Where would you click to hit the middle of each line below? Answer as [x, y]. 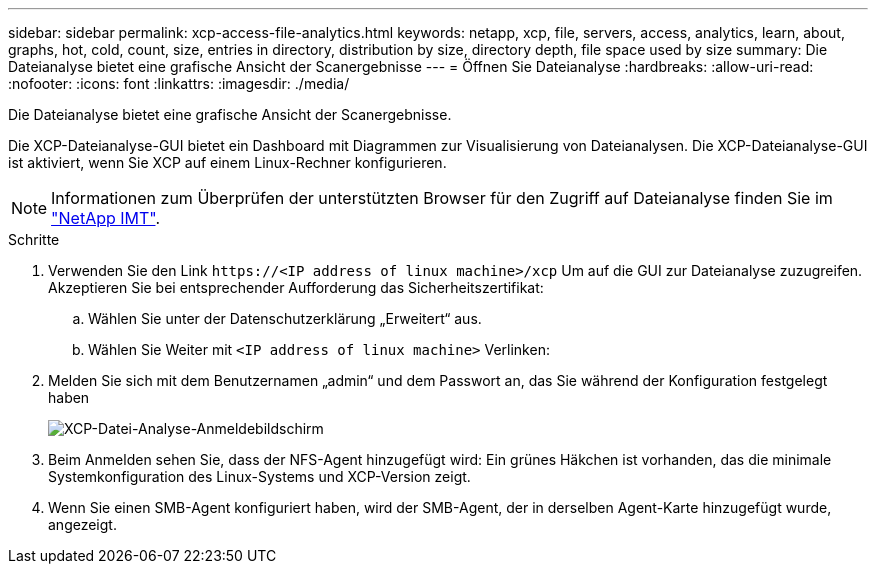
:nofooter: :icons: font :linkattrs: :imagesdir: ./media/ [179, 83]
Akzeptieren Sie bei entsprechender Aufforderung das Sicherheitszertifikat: [296, 287]
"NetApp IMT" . [106, 218]
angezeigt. [82, 524]
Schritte [34, 239]
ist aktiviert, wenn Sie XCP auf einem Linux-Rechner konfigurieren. [227, 162]
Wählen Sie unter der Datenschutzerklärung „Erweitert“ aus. [285, 318]
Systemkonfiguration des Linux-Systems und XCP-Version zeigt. [259, 476]
